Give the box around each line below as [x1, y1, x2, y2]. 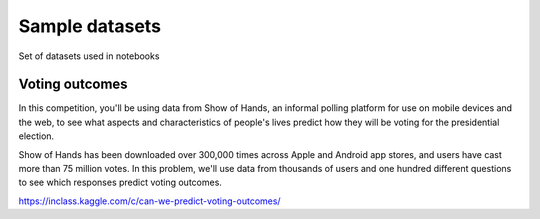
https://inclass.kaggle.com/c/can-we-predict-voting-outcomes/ [18, 195, 281, 207]
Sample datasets [18, 15, 162, 37]
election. [18, 130, 55, 142]
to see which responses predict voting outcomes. [18, 176, 222, 189]
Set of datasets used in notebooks [18, 50, 160, 62]
